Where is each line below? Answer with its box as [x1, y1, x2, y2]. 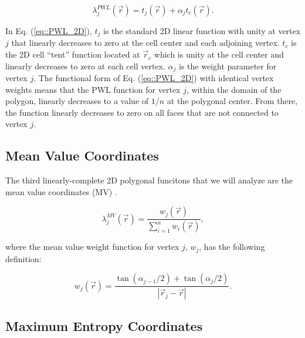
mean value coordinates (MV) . [5, 185, 117, 198]
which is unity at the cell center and [154, 48, 284, 61]
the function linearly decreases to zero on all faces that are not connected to [5, 106, 279, 118]
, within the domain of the [186, 83, 282, 95]
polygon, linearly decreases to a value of [5, 95, 149, 107]
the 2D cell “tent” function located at [5, 48, 140, 61]
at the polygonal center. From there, [167, 95, 298, 107]
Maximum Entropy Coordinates [5, 316, 203, 334]
